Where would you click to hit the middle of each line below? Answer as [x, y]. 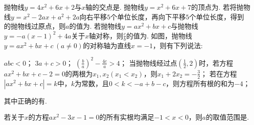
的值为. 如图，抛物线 [159, 35]
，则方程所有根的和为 [200, 83]
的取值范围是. [227, 117]
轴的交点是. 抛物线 [115, 7]
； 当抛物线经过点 [149, 62]
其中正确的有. [25, 100]
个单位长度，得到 [217, 16]
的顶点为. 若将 [214, 7]
